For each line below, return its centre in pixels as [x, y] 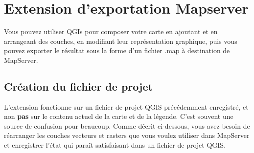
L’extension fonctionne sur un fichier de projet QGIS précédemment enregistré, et [126, 106]
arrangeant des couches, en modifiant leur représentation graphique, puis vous [121, 41]
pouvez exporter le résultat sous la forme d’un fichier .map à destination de [117, 50]
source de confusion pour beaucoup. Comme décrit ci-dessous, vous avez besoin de [127, 125]
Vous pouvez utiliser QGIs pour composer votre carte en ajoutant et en [111, 31]
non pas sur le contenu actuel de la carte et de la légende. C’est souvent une [119, 116]
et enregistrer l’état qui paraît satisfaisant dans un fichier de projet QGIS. [115, 145]
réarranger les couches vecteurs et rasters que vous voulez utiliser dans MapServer [127, 135]
